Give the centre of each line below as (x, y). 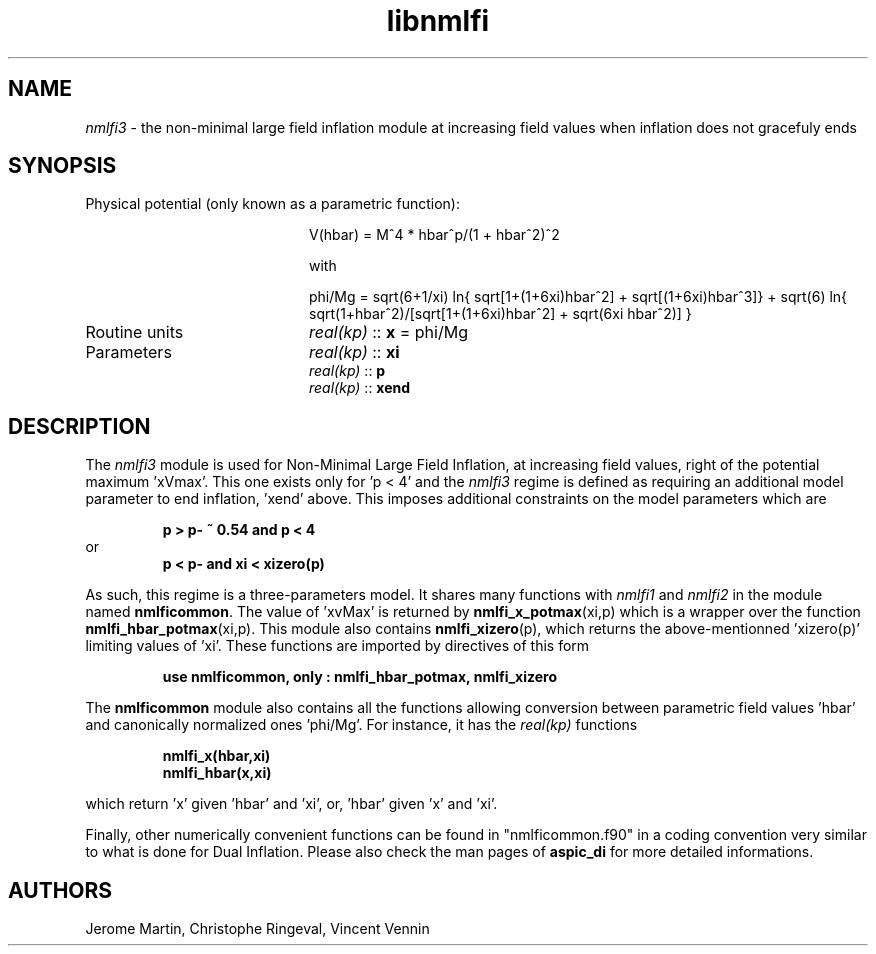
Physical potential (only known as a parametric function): (272, 204)
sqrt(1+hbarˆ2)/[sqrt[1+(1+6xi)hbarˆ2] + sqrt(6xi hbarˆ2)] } (500, 314)
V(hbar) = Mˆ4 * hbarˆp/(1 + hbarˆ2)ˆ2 (434, 235)
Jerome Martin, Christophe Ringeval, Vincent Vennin (257, 929)
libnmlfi (438, 21)
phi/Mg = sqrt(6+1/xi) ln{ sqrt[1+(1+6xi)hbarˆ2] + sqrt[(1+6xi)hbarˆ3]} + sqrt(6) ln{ (578, 297)
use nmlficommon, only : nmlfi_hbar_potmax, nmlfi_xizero (360, 677)
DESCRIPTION (79, 426)
